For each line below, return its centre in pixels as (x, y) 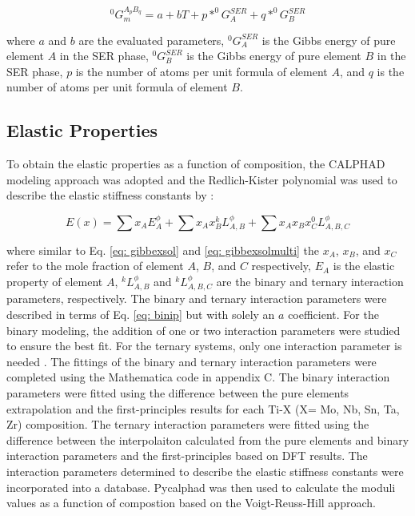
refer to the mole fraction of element (95, 266)
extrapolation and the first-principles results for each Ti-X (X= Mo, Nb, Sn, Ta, (203, 408)
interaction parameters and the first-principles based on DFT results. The (187, 456)
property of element (55, 281)
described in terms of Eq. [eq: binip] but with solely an (141, 314)
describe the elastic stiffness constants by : (110, 195)
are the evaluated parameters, (152, 40)
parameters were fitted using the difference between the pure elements (178, 392)
